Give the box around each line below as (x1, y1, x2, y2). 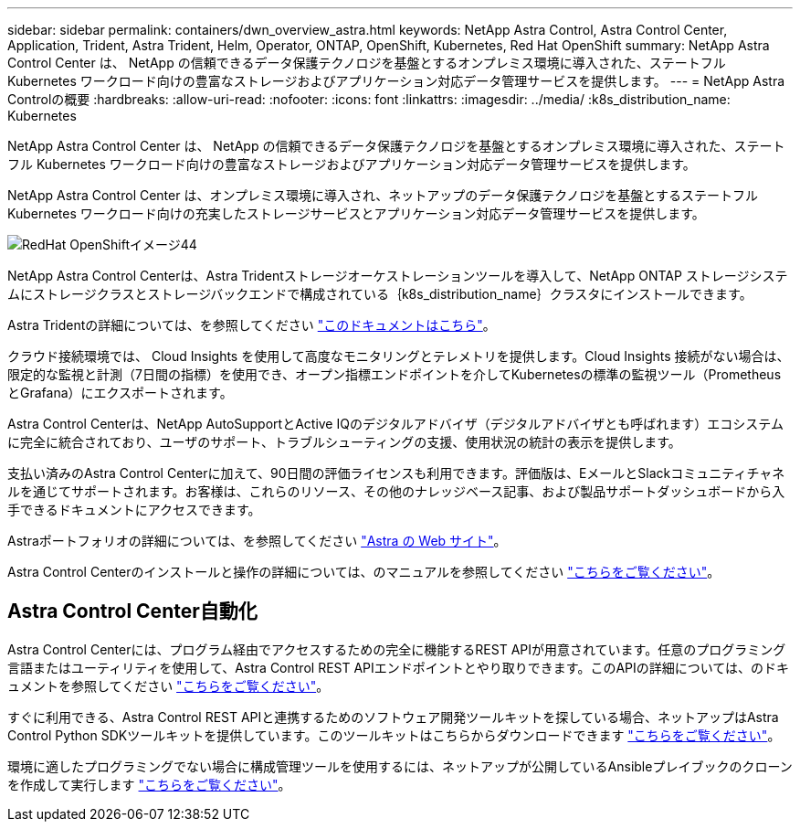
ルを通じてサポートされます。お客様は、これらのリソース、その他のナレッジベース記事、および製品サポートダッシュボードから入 (7, 484, 785, 499)
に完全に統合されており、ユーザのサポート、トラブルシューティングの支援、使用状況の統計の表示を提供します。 (7, 434, 681, 450)
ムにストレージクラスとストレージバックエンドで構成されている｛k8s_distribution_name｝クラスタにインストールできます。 (7, 286, 753, 302)
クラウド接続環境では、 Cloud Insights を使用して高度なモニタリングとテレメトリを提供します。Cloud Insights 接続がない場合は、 (7, 348, 790, 364)
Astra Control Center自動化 (7, 600, 258, 623)
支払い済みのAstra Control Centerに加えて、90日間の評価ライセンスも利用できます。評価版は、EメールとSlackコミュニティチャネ (7, 465, 785, 481)
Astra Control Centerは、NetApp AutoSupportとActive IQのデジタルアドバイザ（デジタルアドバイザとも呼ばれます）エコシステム (7, 416, 784, 431)
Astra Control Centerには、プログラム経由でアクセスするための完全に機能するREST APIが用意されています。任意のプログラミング (7, 641, 786, 657)
